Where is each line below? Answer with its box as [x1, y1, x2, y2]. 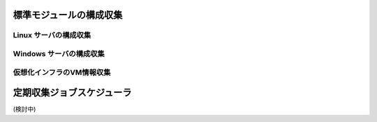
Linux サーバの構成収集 [13, 31, 91, 40]
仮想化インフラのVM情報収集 [13, 67, 111, 77]
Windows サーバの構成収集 [13, 49, 105, 58]
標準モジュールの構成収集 [13, 9, 123, 21]
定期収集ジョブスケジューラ [13, 87, 132, 98]
